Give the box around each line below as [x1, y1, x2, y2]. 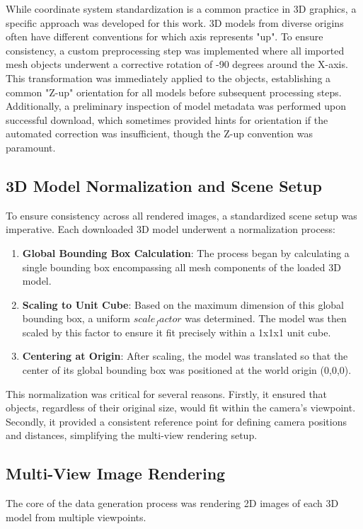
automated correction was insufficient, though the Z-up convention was [6, 126, 313, 141]
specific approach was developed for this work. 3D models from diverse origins [6, 15, 344, 30]
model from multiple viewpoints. [6, 509, 146, 524]
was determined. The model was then [185, 311, 347, 326]
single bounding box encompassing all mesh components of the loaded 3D [22, 259, 341, 274]
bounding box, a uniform [22, 311, 130, 326]
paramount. [6, 140, 56, 154]
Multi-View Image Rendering [6, 462, 226, 484]
